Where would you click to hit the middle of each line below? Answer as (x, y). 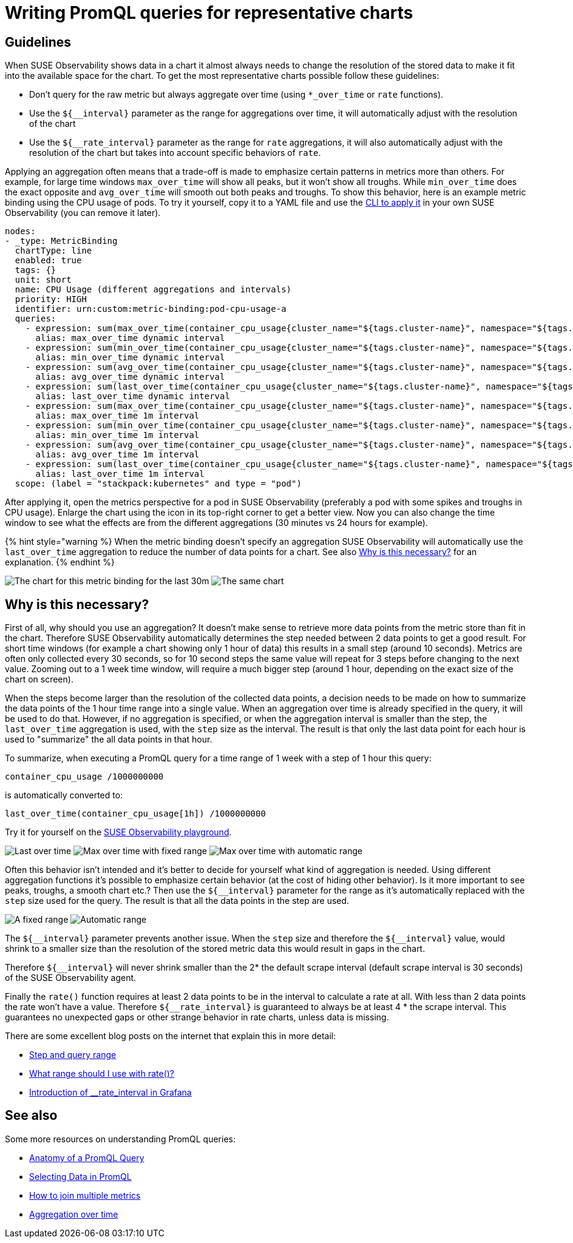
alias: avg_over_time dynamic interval (130, 377)
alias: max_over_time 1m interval (117, 416)
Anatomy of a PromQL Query (87, 1157)
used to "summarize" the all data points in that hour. (109, 739)
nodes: (20, 231)
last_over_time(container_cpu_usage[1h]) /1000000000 (135, 814)
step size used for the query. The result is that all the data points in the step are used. (177, 901)
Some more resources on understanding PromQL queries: (120, 1139)
